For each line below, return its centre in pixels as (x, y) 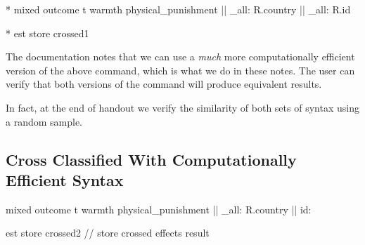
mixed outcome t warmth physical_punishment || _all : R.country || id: (159, 209)
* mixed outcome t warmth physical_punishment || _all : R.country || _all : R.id (178, 9)
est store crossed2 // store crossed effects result (108, 233)
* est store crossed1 (47, 33)
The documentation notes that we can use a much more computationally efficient (180, 57)
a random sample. (44, 121)
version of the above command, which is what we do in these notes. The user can (180, 70)
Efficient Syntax (65, 179)
